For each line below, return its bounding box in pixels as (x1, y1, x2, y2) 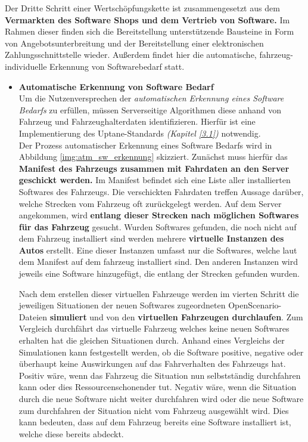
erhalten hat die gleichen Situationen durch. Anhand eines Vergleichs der (18, 334, 285, 347)
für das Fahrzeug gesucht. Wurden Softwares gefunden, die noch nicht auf (18, 220, 297, 233)
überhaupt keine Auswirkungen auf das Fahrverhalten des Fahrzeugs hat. (18, 357, 286, 370)
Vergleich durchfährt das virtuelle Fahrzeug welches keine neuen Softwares (18, 322, 290, 335)
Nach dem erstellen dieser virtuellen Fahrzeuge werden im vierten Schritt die (18, 287, 299, 299)
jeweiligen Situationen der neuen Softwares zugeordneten (18, 299, 226, 311)
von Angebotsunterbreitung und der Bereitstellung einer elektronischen (5, 36, 264, 49)
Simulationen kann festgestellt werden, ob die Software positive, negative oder (18, 345, 304, 358)
